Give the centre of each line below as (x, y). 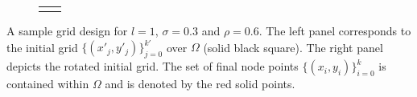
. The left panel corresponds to (335, 31)
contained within (48, 84)
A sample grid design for (67, 31)
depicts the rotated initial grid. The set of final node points (153, 66)
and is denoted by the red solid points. (200, 84)
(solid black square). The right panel (293, 47)
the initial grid (42, 47)
